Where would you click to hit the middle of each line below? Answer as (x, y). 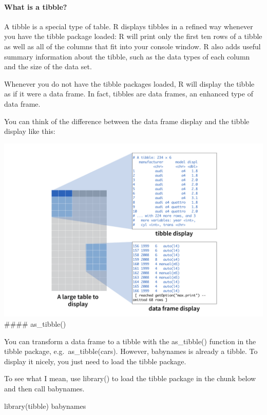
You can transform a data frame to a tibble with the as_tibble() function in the (130, 341)
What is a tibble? (36, 6)
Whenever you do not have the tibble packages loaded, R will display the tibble (129, 83)
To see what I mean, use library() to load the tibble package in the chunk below (130, 378)
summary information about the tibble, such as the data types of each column (127, 56)
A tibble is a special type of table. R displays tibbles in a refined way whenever (129, 26)
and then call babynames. (44, 388)
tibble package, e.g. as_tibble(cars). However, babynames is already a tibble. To (131, 351)
